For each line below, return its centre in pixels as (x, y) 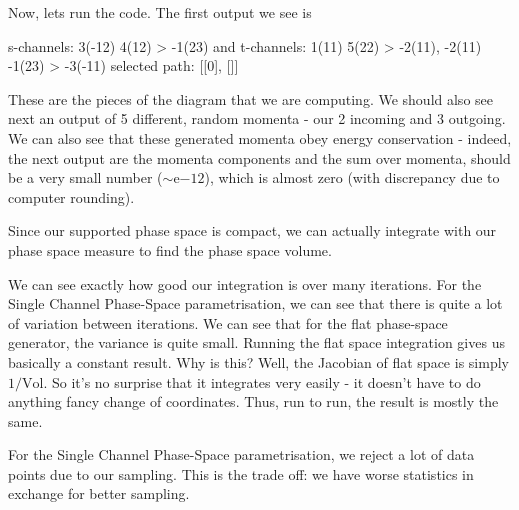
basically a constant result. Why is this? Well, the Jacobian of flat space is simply (258, 361)
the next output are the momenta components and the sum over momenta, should (259, 157)
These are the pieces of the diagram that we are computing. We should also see (250, 98)
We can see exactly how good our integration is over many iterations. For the (245, 283)
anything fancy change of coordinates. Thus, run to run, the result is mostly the (253, 401)
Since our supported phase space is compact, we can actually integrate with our (252, 230)
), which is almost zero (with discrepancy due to (352, 177)
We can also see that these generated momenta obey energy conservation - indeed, (260, 137)
